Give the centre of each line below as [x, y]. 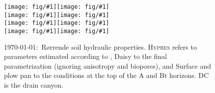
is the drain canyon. [34, 85]
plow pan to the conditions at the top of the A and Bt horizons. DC [107, 75]
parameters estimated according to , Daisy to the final [85, 56]
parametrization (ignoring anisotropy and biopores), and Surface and [108, 65]
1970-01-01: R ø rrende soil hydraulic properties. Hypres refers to [100, 46]
